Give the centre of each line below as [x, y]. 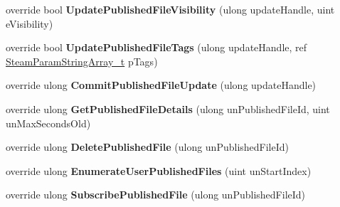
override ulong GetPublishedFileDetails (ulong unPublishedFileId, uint [168, 108]
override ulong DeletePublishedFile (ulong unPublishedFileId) [148, 147]
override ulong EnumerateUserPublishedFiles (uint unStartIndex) [159, 170]
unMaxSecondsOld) [48, 123]
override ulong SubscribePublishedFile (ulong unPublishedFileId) [156, 195]
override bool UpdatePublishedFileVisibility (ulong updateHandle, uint [170, 9]
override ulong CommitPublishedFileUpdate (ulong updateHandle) [161, 85]
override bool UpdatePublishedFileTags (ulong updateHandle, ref [156, 47]
